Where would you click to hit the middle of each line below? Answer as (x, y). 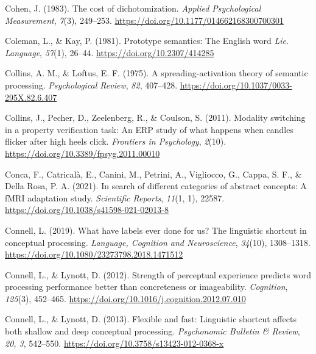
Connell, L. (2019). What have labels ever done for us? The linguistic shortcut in (156, 230)
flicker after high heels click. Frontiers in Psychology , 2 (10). (116, 141)
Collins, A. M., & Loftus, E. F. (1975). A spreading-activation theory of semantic (156, 73)
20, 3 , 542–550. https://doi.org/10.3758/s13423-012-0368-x (114, 343)
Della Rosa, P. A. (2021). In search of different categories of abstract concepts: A (156, 186)
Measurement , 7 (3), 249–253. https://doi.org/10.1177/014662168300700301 (144, 20)
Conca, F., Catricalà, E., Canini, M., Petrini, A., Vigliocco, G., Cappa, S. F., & (153, 174)
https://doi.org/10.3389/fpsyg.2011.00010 (83, 153)
